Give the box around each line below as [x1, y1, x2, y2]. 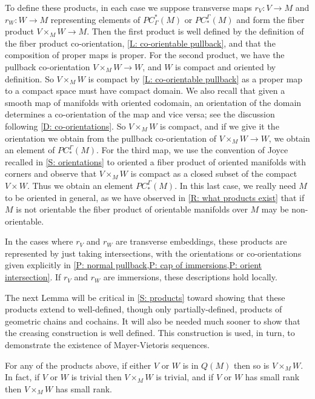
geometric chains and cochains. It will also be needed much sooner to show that [5, 314, 300, 327]
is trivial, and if [156, 371, 214, 383]
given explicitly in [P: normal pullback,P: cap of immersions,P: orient [5, 259, 262, 271]
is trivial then [71, 371, 122, 383]
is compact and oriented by [175, 60, 276, 73]
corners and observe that [5, 167, 97, 180]
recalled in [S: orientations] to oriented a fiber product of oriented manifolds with [5, 155, 307, 168]
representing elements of [50, 13, 141, 25]
